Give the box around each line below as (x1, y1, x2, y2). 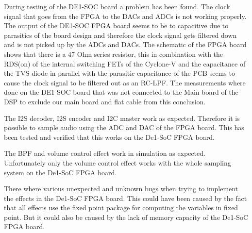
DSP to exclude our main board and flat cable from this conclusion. (4, 96, 206, 106)
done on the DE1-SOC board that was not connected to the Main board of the (4, 87, 238, 97)
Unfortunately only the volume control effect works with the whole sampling (4, 157, 231, 167)
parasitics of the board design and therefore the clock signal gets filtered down (4, 30, 237, 40)
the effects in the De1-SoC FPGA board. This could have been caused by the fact (4, 193, 247, 203)
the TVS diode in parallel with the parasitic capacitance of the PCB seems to (4, 68, 235, 78)
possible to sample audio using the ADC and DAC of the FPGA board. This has (4, 122, 244, 133)
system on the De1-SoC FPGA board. (4, 167, 117, 177)
